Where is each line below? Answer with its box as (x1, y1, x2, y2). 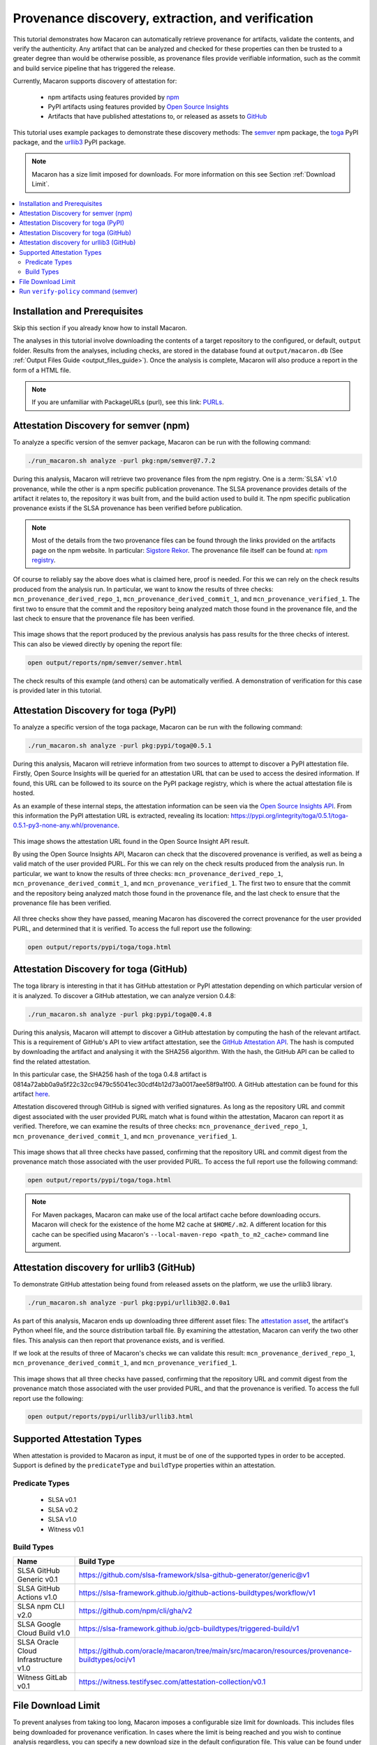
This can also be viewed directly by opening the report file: (13, 639, 182, 648)
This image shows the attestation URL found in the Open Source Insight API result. (13, 837, 250, 845)
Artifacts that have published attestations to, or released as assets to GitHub (47, 112, 267, 121)
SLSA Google (17, 1619, 61, 1629)
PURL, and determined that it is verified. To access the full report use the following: (13, 924, 252, 933)
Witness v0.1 (47, 1525, 84, 1534)
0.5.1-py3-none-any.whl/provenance (13, 821, 118, 830)
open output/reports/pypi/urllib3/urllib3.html (27, 1413, 193, 1420)
